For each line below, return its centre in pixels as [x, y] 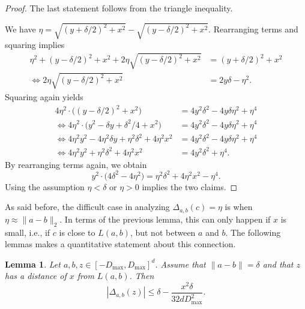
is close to [77, 232]
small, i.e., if [28, 232]
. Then [142, 276]
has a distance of [36, 276]
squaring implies [35, 45]
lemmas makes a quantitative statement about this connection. [120, 244]
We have [20, 28]
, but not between [163, 232]
